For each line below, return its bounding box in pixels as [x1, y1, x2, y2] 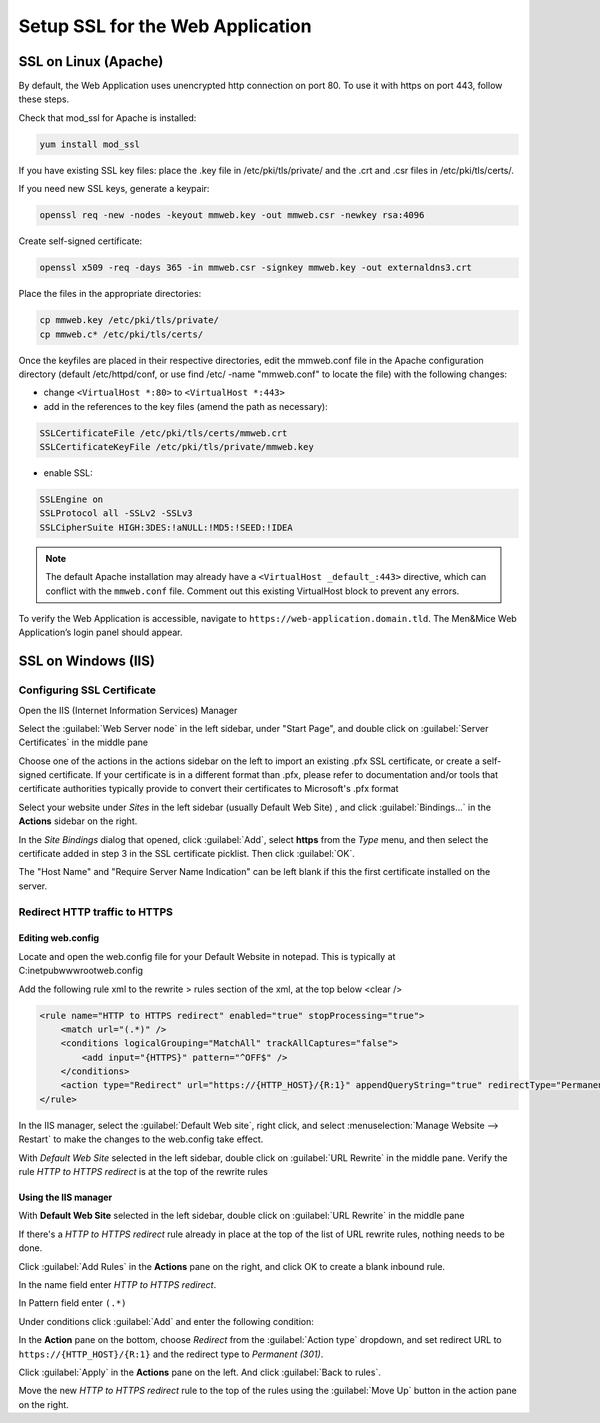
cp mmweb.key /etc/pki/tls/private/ [39, 315, 220, 326]
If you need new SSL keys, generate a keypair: [18, 183, 210, 195]
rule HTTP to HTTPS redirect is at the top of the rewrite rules [18, 1166, 269, 1178]
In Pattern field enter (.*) [18, 1297, 127, 1309]
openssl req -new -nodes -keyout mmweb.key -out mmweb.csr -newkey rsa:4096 [39, 210, 425, 221]
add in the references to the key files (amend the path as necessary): [43, 400, 329, 412]
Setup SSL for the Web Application [18, 15, 312, 37]
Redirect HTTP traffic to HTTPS [18, 905, 174, 919]
